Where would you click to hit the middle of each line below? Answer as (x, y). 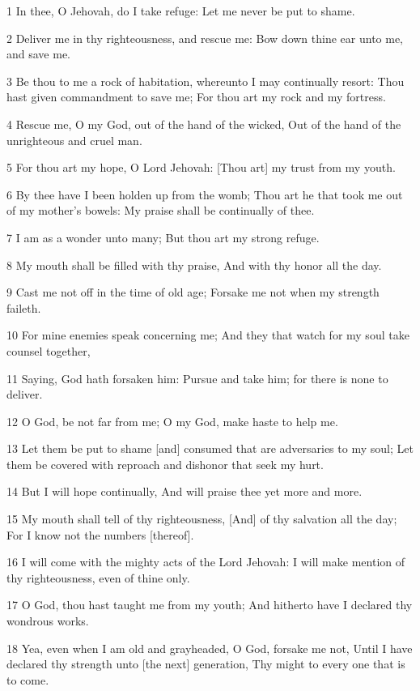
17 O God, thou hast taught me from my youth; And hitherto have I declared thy (210, 605)
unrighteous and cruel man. (74, 140)
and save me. (39, 54)
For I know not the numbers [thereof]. (100, 534)
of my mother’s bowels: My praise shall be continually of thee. (161, 210)
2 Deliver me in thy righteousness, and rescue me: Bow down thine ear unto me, (205, 38)
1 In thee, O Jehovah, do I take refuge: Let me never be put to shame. (181, 11)
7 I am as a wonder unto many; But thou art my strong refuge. (163, 237)
